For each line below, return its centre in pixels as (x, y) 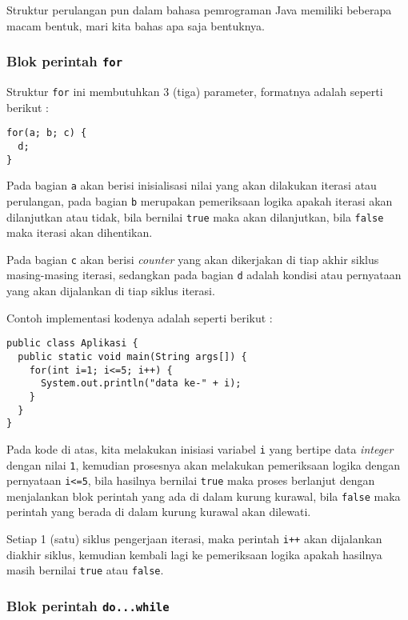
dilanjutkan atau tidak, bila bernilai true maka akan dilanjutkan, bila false (195, 216)
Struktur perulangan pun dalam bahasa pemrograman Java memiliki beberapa (199, 10)
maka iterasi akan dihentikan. (80, 232)
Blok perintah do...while (88, 605)
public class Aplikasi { (72, 344)
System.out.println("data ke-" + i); (141, 384)
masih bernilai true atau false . (85, 570)
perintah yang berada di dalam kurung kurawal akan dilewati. (159, 512)
